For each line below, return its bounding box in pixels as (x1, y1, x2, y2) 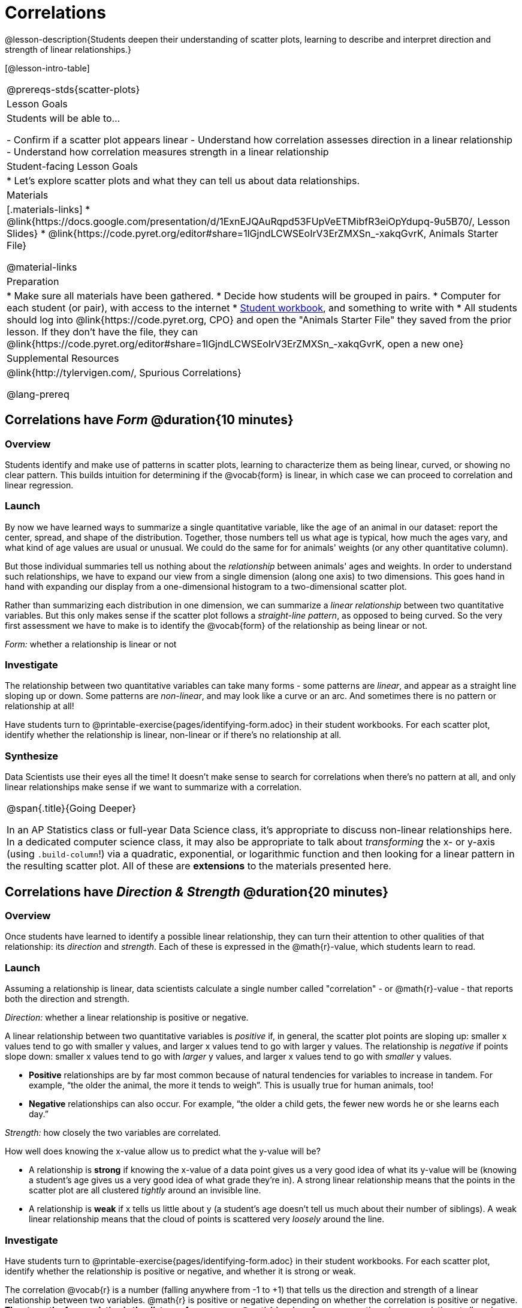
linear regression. (5, 479, 74, 490)
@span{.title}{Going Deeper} (7, 802, 137, 815)
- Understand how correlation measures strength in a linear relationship (7, 145, 329, 158)
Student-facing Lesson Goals (7, 160, 138, 172)
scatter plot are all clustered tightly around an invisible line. (29, 1185, 261, 1196)
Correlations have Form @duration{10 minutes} (5, 412, 294, 428)
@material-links (7, 260, 77, 273)
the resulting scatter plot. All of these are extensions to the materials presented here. (7, 860, 391, 872)
